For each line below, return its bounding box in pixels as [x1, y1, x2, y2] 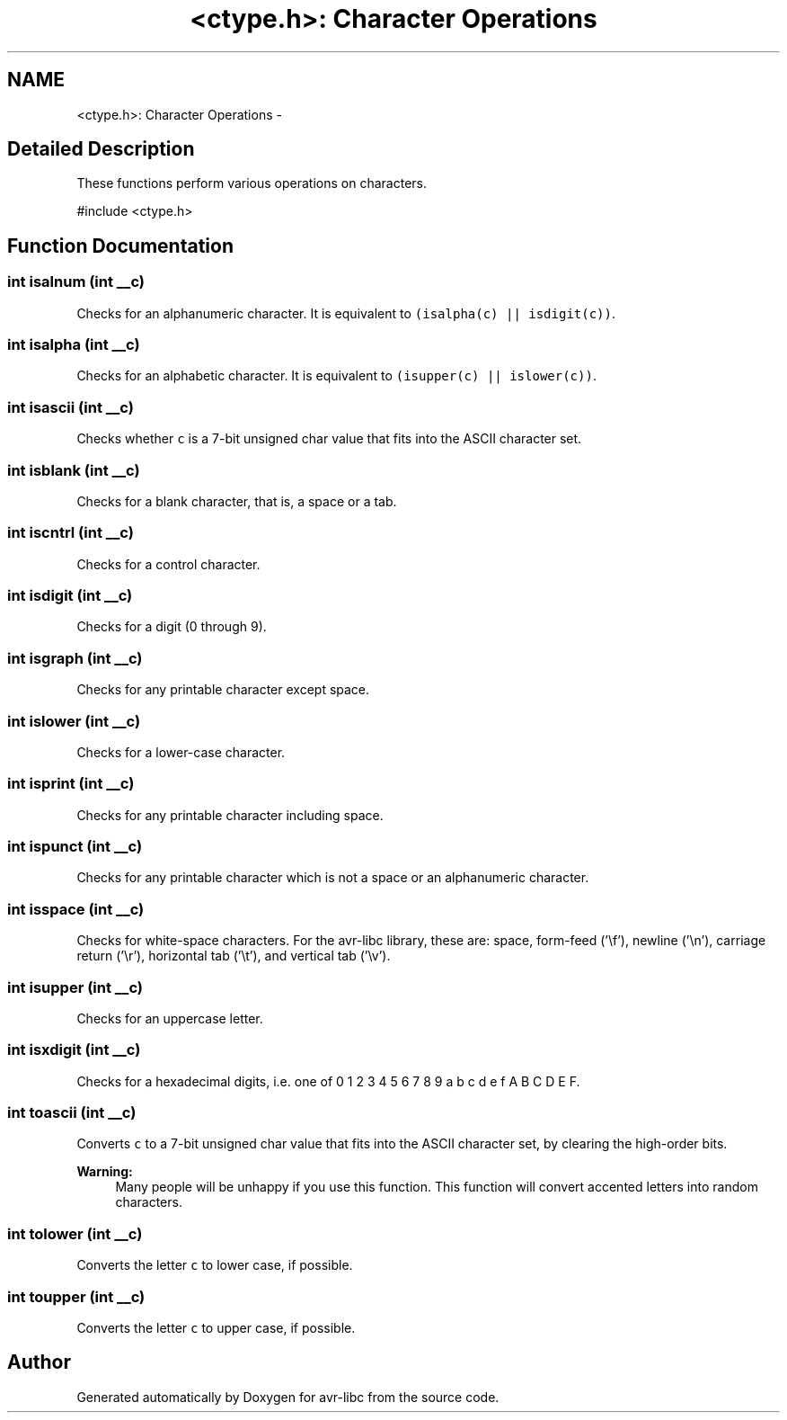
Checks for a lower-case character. [76, 744, 286, 760]
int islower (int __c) [7, 711, 141, 730]
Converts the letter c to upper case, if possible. [76, 1319, 356, 1335]
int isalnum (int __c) [7, 272, 145, 291]
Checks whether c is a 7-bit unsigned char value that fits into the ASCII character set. [76, 431, 582, 447]
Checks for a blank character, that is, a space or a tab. [76, 493, 397, 509]
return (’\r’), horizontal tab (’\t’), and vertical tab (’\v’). [76, 948, 391, 964]
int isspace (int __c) [7, 899, 145, 918]
